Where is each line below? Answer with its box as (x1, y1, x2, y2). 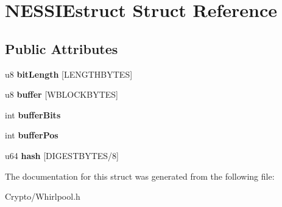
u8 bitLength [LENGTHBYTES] (5, 67, 133, 80)
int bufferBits (5, 108, 61, 121)
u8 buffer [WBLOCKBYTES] (5, 88, 118, 101)
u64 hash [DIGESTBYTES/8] (5, 149, 119, 161)
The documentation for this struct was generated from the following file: (5, 169, 275, 182)
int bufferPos (5, 129, 58, 141)
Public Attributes (5, 39, 118, 58)
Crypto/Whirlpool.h (5, 190, 80, 203)
